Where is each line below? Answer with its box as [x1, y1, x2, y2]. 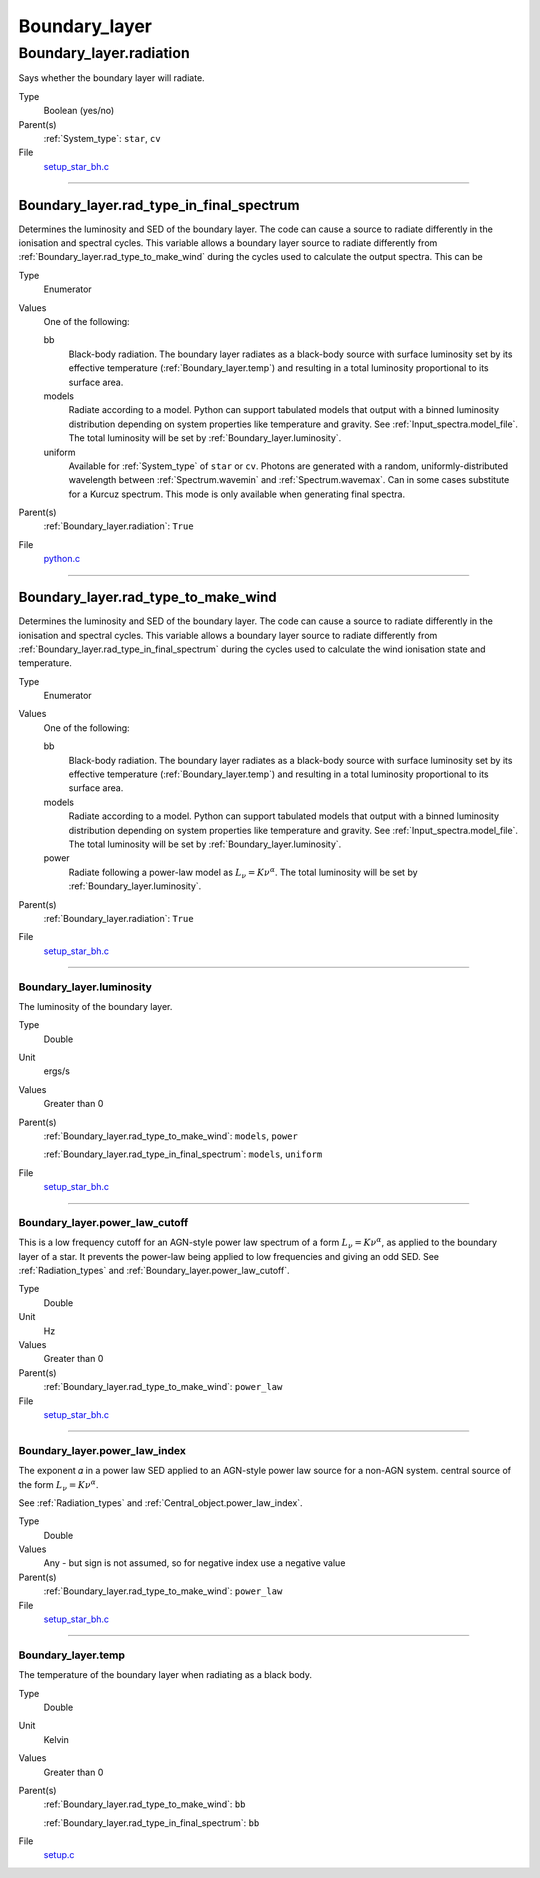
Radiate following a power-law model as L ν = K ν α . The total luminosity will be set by [68, 865, 419, 880]
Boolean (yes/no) [43, 105, 115, 117]
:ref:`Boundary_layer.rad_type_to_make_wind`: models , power [43, 1130, 299, 1142]
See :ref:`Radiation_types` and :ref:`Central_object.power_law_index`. [18, 1496, 304, 1509]
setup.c [43, 1849, 75, 1861]
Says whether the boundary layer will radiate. [18, 72, 205, 84]
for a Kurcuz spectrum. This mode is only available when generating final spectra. [68, 488, 405, 500]
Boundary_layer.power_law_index [18, 1443, 187, 1457]
